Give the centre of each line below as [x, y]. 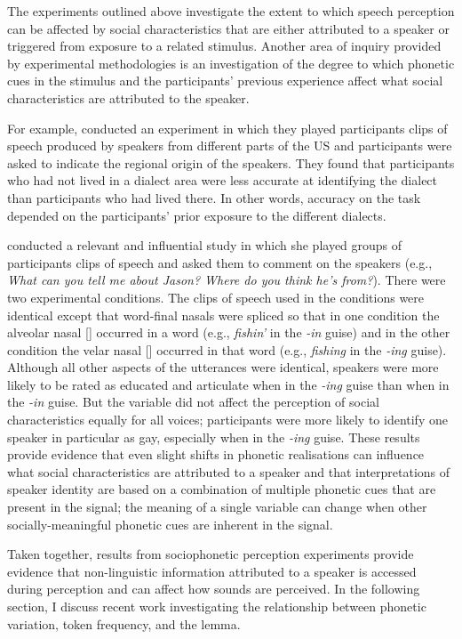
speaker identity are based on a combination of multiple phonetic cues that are [222, 489]
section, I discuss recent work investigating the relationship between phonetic [217, 606]
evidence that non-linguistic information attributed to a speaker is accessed [212, 571]
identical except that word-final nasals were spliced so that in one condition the [223, 315]
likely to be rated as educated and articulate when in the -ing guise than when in [228, 384]
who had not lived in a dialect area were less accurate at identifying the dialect [223, 180]
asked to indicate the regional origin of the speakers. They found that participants [231, 162]
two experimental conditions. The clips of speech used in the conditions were [216, 297]
